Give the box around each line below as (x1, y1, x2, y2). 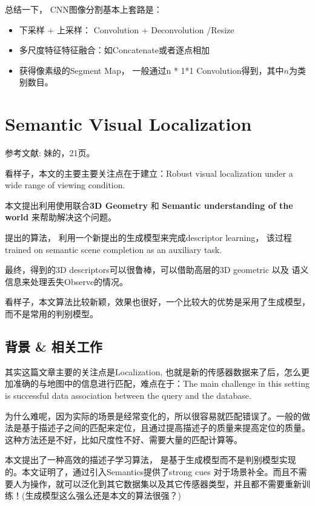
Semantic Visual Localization (5, 111, 252, 136)
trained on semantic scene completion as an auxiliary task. (5, 243, 222, 255)
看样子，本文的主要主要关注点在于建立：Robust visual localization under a (5, 166, 293, 179)
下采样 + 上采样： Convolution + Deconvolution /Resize (19, 23, 234, 36)
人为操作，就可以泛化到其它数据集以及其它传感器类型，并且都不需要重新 (13, 477, 302, 490)
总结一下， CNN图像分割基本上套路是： (5, 3, 162, 15)
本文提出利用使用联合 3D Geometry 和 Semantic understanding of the (5, 199, 293, 211)
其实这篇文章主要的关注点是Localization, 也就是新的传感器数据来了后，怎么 (5, 365, 302, 378)
